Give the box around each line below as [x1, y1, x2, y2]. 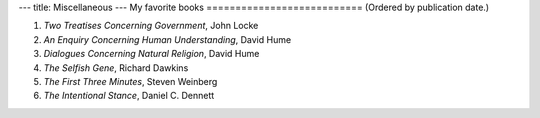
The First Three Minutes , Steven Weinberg [43, 75, 218, 87]
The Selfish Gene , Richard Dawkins [43, 61, 189, 74]
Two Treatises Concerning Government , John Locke [43, 20, 259, 32]
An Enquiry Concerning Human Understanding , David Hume [43, 33, 292, 45]
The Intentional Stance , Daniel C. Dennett [43, 90, 215, 102]
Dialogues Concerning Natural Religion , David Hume [43, 48, 260, 60]
